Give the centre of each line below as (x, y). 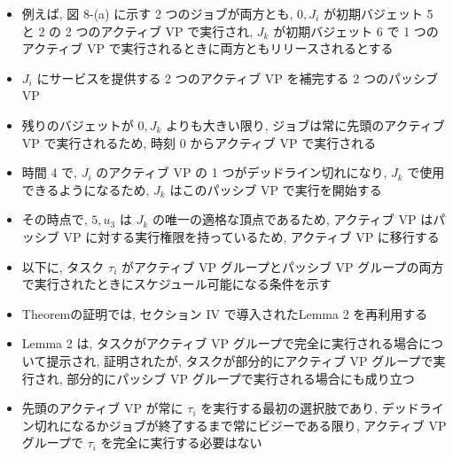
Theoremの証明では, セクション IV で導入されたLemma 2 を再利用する (225, 313)
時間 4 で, (50, 172)
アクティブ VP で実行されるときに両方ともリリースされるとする (207, 48)
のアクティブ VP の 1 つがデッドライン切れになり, (242, 172)
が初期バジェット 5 (378, 13)
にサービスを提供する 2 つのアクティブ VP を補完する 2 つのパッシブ (237, 78)
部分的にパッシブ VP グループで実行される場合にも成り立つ (241, 378)
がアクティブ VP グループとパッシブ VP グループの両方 (282, 266)
